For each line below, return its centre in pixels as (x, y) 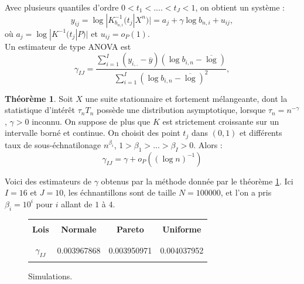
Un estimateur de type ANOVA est (68, 46)
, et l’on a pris (246, 192)
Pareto (130, 229)
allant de (77, 203)
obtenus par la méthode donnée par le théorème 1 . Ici (197, 181)
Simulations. (50, 276)
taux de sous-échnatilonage (53, 144)
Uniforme (182, 229)
